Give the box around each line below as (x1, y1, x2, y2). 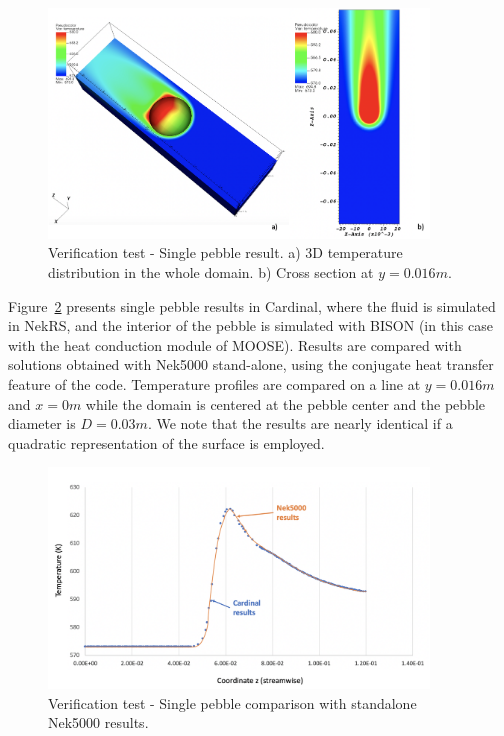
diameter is (8, 413, 76, 434)
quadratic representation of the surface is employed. (8, 432, 325, 453)
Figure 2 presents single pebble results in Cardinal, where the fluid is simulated (8, 295, 496, 316)
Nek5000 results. (48, 712, 149, 733)
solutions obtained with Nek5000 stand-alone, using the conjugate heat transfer (8, 354, 494, 375)
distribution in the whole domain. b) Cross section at (48, 262, 374, 283)
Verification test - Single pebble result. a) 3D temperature (48, 242, 403, 263)
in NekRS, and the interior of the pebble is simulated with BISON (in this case (8, 315, 493, 336)
